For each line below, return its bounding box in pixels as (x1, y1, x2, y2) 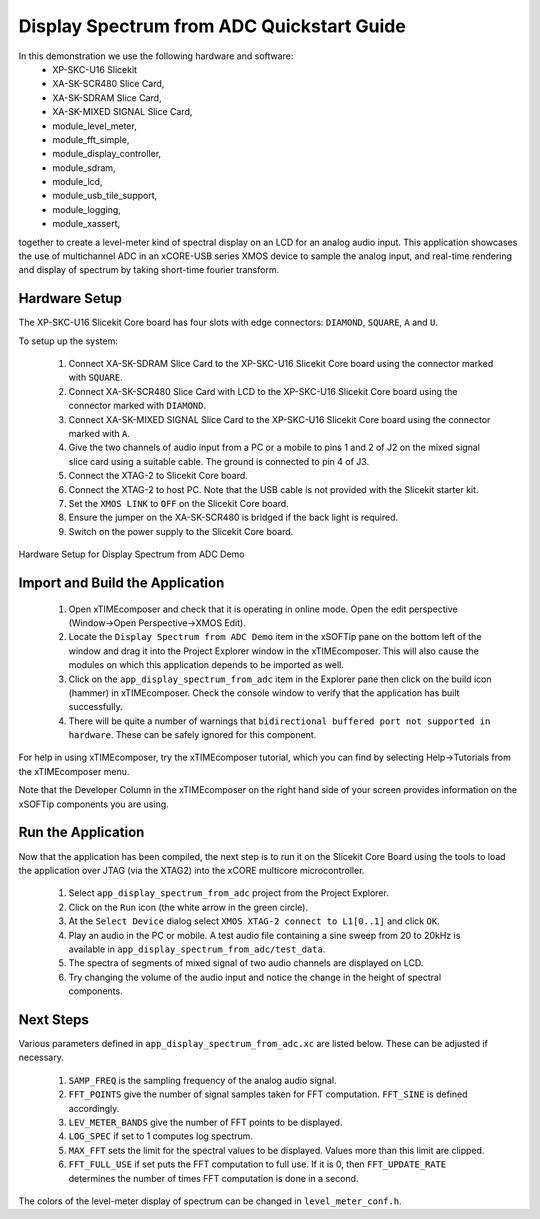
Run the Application (18, 824, 145, 841)
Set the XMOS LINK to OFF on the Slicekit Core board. (68, 498, 289, 509)
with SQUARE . (68, 371, 124, 384)
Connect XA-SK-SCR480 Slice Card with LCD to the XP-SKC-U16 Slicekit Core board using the (68, 385, 458, 397)
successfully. (68, 701, 124, 713)
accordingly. (68, 1102, 120, 1114)
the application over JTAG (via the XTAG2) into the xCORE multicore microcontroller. (18, 864, 365, 876)
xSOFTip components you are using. (18, 798, 169, 810)
